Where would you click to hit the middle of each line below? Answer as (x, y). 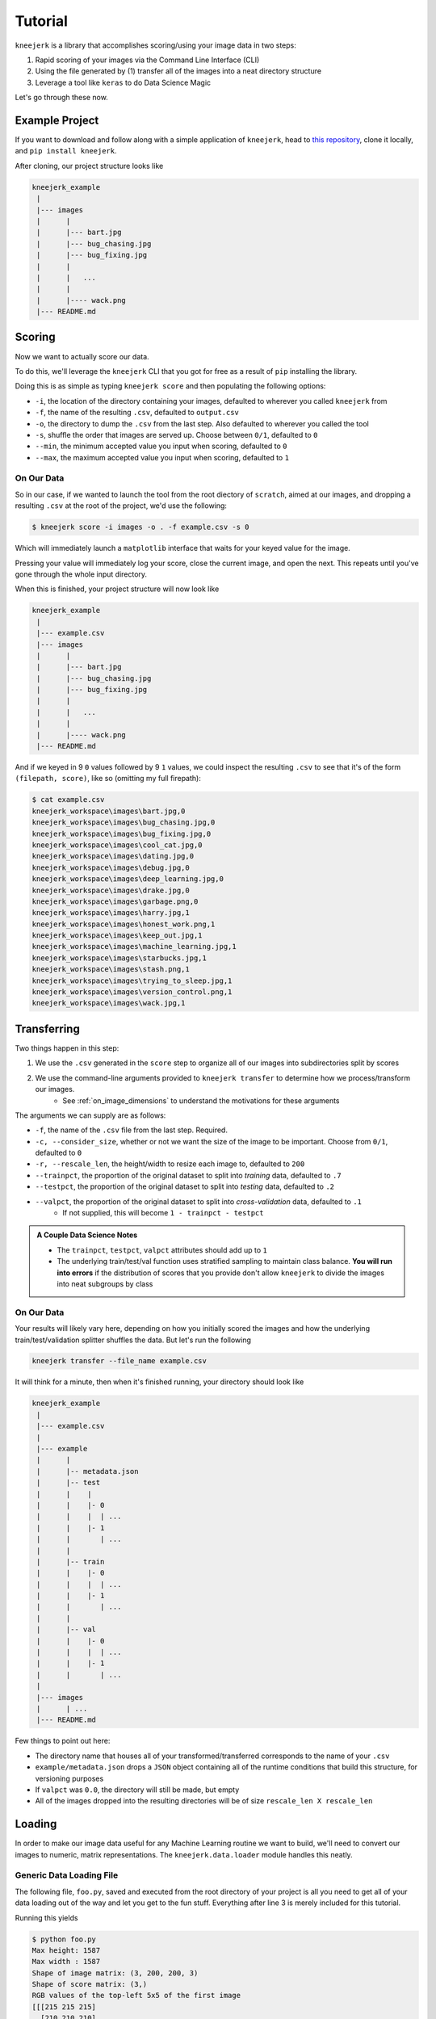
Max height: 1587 (66, 1950)
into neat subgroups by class (105, 1283)
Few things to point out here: (63, 1741)
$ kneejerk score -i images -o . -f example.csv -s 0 (140, 527)
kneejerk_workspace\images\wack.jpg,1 (109, 1003)
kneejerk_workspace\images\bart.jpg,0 (109, 811)
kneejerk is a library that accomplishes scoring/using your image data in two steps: (155, 45)
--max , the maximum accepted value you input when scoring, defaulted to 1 (162, 457)
